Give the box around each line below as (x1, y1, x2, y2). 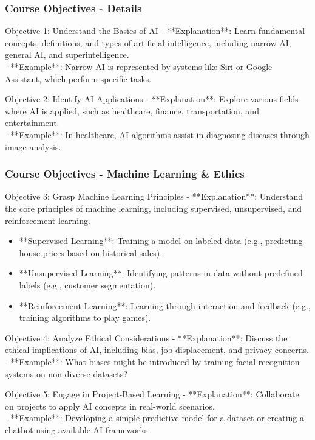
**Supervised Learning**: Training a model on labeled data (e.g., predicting (19, 234, 303, 247)
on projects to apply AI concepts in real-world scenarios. (5, 399, 215, 412)
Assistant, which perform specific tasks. (5, 72, 152, 85)
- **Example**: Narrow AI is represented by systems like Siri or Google (5, 60, 273, 72)
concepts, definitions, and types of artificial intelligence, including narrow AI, (5, 36, 291, 49)
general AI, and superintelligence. (5, 48, 129, 61)
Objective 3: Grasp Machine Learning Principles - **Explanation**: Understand (5, 190, 303, 203)
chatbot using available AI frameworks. (5, 423, 151, 436)
